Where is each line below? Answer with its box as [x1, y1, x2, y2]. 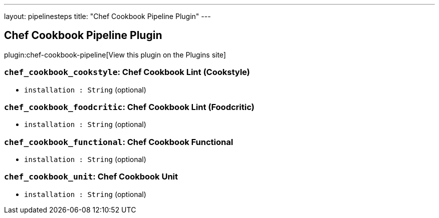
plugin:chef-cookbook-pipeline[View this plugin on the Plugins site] [4, 50, 226, 59]
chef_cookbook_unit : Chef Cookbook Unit [4, 171, 178, 182]
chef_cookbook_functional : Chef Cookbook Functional [4, 136, 234, 147]
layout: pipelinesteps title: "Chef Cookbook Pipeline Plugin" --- [4, 12, 211, 20]
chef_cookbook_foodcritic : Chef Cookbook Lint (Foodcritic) [4, 101, 255, 112]
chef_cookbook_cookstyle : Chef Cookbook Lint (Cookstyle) [4, 67, 250, 77]
